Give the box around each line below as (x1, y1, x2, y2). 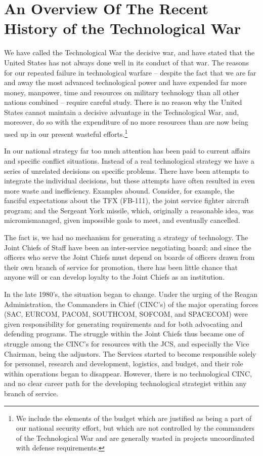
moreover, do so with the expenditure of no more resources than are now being (4, 117, 248, 127)
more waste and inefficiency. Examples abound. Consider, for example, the (4, 185, 235, 196)
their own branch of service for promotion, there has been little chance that (4, 261, 238, 272)
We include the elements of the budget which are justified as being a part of (16, 412, 252, 423)
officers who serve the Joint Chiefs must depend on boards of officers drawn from (4, 252, 255, 262)
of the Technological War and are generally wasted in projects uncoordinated (16, 432, 254, 443)
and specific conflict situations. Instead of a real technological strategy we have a (4, 155, 254, 166)
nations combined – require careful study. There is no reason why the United (4, 97, 242, 107)
